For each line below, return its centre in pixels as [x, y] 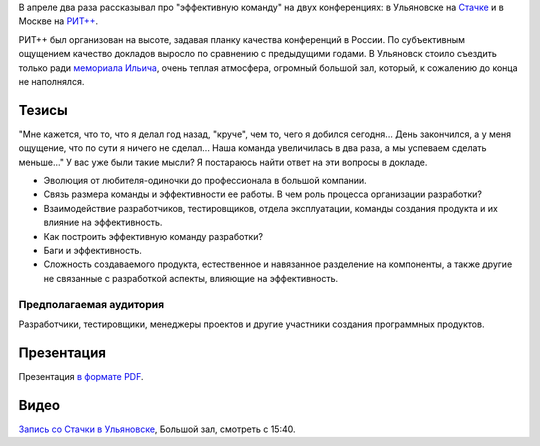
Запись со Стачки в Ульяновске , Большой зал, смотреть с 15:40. [157, 429]
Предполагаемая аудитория [91, 304]
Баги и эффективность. [92, 250]
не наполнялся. [51, 81]
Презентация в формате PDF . [81, 376]
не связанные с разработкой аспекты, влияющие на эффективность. [191, 278]
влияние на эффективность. [103, 222]
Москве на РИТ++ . [58, 21]
